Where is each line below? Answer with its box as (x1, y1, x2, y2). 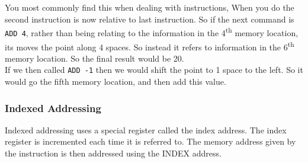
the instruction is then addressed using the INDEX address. (5, 147, 222, 159)
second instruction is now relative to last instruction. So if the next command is (5, 12, 294, 25)
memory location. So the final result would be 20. (5, 52, 184, 64)
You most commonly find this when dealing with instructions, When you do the (5, 1, 294, 13)
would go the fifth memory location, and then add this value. (5, 75, 226, 87)
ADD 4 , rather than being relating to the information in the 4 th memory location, (5, 25, 299, 39)
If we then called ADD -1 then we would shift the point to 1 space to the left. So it (5, 63, 303, 76)
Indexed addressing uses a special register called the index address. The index (5, 123, 287, 136)
